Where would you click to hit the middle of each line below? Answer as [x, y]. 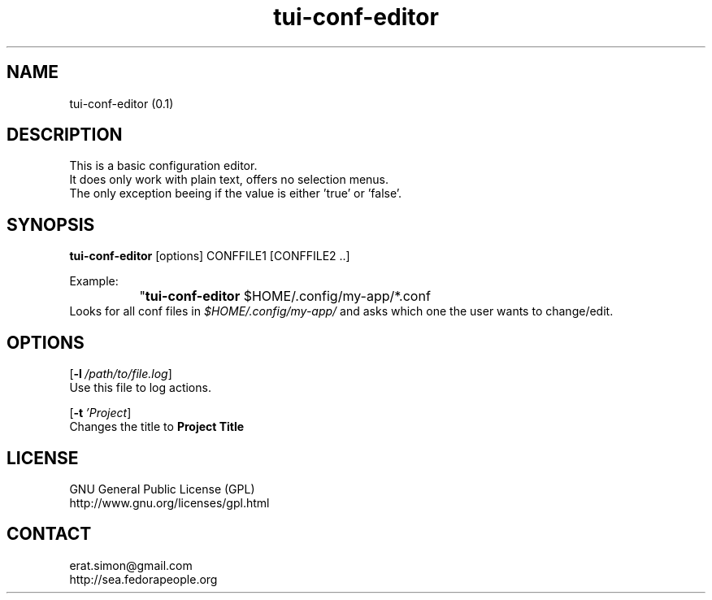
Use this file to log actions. [140, 388]
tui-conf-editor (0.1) [122, 103]
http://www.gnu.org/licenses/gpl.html [169, 502]
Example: [94, 281]
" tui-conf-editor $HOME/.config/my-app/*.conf [285, 296]
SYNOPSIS [51, 224]
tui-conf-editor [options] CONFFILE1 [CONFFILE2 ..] [210, 256]
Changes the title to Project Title [157, 427]
